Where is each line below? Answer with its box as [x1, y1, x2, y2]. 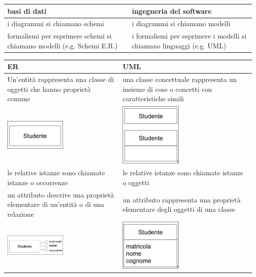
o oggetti [123, 177, 149, 187]
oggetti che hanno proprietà [7, 83, 91, 94]
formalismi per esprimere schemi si [7, 31, 112, 41]
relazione [7, 209, 34, 219]
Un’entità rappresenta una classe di [7, 74, 114, 84]
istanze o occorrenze [7, 177, 68, 187]
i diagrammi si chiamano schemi [7, 18, 104, 29]
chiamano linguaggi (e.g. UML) [131, 40, 226, 50]
